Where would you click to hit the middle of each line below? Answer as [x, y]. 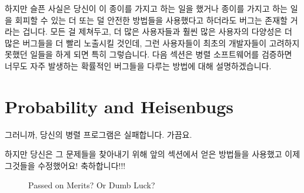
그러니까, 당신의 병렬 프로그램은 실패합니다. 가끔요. [98, 134]
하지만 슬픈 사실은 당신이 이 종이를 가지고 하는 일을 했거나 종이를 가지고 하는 [146, 8]
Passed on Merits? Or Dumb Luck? [92, 185]
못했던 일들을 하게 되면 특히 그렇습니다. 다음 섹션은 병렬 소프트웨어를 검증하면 [148, 54]
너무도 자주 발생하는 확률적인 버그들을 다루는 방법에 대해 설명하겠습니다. [138, 65]
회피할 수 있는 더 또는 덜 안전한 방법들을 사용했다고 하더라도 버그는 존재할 [151, 20]
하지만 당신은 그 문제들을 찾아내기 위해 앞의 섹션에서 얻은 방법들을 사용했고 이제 [153, 154]
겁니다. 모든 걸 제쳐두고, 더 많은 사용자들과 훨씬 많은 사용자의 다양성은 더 [157, 31]
